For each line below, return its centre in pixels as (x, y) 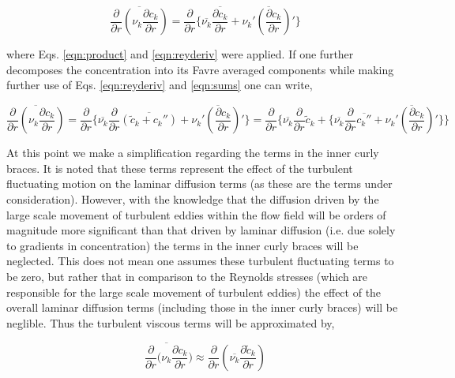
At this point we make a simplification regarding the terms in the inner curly (193, 153)
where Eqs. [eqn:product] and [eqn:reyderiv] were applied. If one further (180, 54)
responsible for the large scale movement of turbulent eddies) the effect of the (194, 292)
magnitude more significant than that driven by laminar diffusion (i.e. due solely (201, 230)
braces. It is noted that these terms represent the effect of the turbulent (180, 168)
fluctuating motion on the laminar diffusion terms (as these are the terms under (199, 183)
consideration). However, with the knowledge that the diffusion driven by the (193, 199)
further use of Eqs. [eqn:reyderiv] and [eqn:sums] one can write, (160, 85)
